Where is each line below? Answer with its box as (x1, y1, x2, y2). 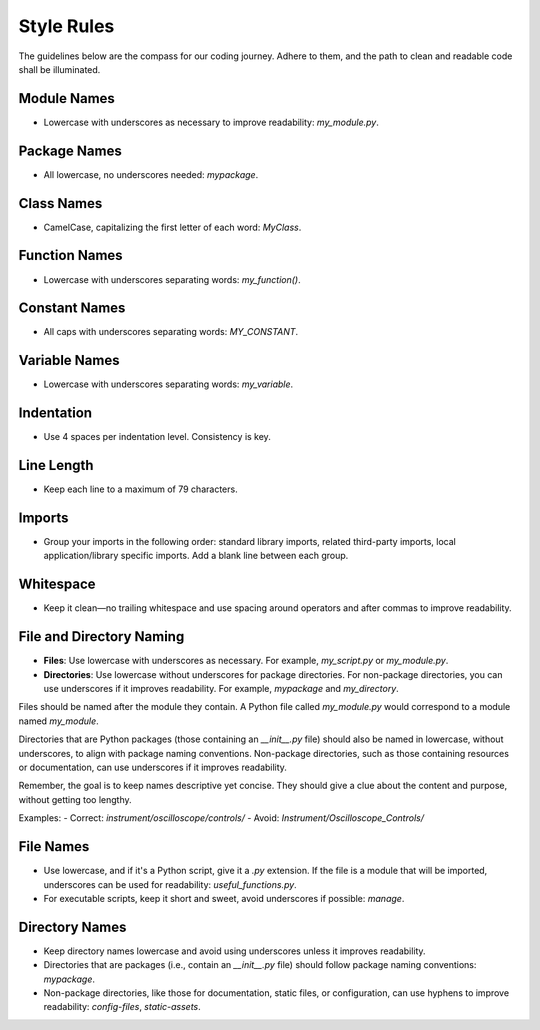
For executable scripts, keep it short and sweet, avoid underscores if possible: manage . (43, 892, 405, 904)
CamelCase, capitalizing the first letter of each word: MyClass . (43, 221, 302, 233)
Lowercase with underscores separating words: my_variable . (43, 378, 294, 390)
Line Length (18, 457, 94, 474)
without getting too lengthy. (18, 793, 132, 805)
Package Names (18, 142, 122, 159)
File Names (18, 838, 90, 855)
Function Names (18, 247, 124, 264)
